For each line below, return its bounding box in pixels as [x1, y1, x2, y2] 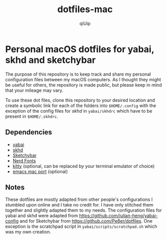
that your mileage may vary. [5, 87, 63, 93]
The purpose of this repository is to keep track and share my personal [5, 71, 151, 77]
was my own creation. [5, 229, 52, 235]
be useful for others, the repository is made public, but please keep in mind [5, 82, 162, 88]
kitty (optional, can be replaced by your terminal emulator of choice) [12, 163, 155, 169]
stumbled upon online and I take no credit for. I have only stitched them [5, 202, 153, 208]
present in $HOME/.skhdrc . [5, 113, 58, 119]
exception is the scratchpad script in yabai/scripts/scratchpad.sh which [5, 223, 157, 229]
